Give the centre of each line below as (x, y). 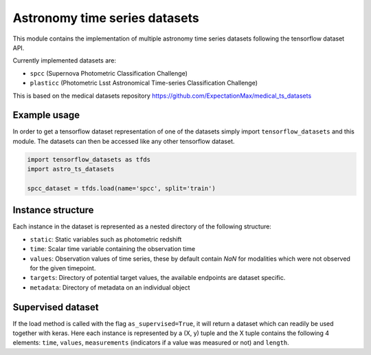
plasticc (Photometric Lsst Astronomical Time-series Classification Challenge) (144, 83)
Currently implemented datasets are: (65, 61)
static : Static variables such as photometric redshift (106, 239)
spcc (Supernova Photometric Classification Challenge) (109, 73)
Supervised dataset (56, 307)
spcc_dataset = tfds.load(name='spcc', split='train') (121, 188)
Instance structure (53, 210)
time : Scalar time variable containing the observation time (113, 249)
